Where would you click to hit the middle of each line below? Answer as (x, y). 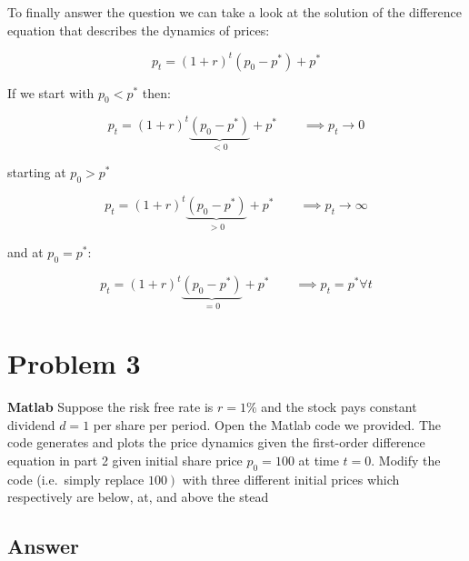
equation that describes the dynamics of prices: (139, 30)
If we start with (51, 92)
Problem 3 (74, 363)
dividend (31, 424)
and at (25, 252)
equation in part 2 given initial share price (125, 460)
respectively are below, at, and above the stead (138, 497)
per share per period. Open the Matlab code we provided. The (267, 424)
